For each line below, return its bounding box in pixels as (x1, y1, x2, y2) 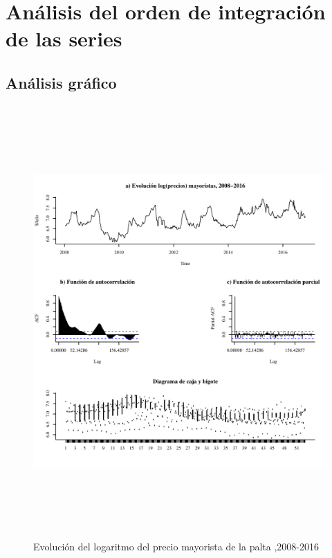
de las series (6, 24, 122, 53)
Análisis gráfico (6, 71, 117, 93)
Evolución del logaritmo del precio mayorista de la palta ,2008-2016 (33, 539, 319, 554)
